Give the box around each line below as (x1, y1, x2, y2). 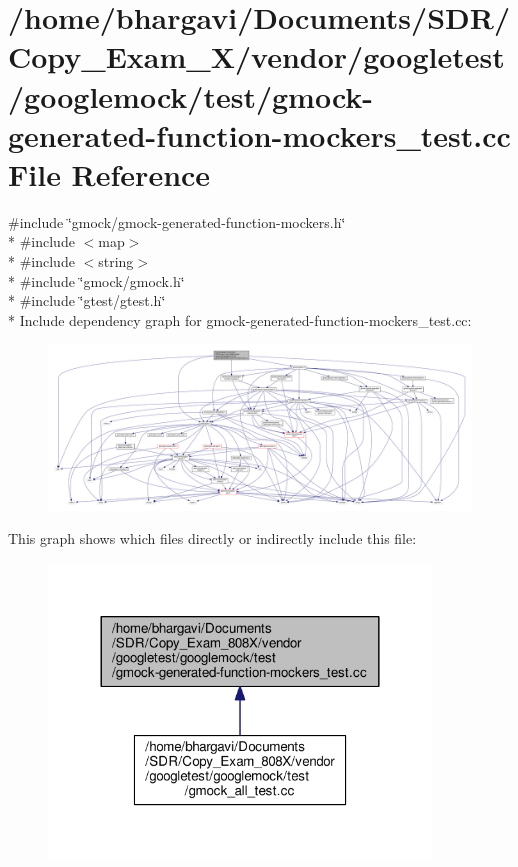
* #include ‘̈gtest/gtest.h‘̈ (8, 290, 166, 311)
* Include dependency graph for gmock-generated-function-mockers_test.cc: (8, 309, 472, 330)
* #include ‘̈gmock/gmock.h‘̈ (8, 270, 185, 291)
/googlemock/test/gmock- (8, 75, 374, 116)
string (98, 251, 134, 272)
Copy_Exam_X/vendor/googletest (8, 36, 505, 77)
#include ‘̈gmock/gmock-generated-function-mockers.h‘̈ (8, 211, 346, 232)
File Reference (8, 153, 211, 194)
